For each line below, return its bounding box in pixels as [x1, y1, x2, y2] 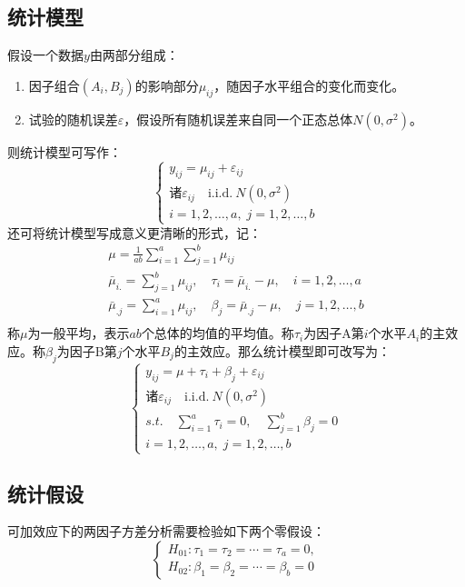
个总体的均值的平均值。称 [141, 323, 294, 343]
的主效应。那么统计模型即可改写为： [173, 341, 391, 360]
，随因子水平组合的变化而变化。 [213, 75, 405, 95]
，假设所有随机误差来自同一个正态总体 [124, 109, 353, 128]
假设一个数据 [7, 45, 84, 65]
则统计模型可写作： [7, 142, 122, 161]
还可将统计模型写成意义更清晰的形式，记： [7, 223, 262, 242]
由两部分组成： [89, 45, 179, 65]
